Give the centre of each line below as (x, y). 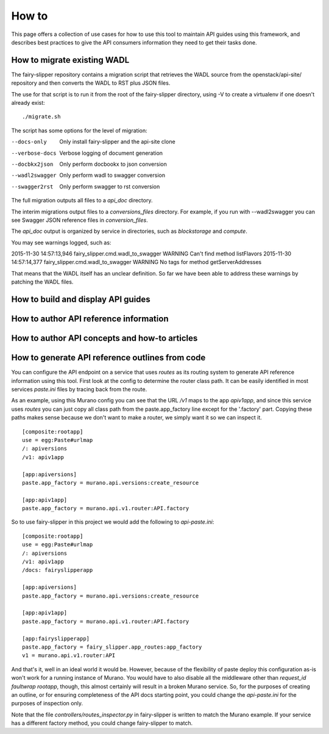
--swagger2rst (32, 187)
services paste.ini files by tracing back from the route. (79, 389)
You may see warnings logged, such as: (61, 242)
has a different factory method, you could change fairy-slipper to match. (102, 723)
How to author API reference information (90, 319)
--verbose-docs (34, 153)
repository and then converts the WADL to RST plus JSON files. (91, 83)
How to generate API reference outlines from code (108, 358)
